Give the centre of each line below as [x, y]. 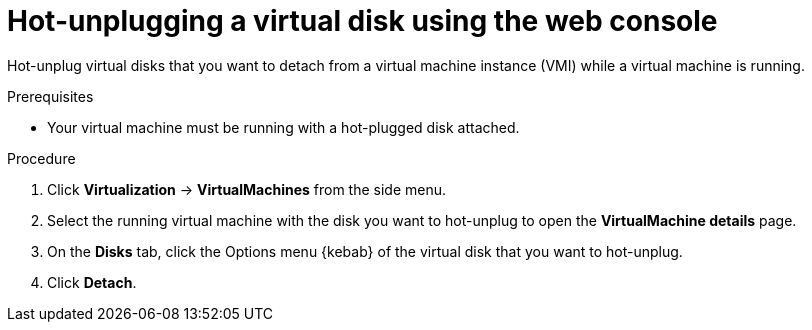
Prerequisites [50, 96]
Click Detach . [92, 282]
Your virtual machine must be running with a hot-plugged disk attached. [283, 127]
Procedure [41, 158]
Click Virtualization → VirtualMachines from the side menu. [247, 189]
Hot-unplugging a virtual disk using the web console [362, 21]
